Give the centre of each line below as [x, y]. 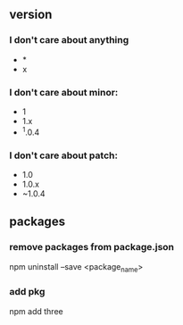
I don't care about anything [69, 40]
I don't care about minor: [64, 92]
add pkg [27, 292]
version [31, 15]
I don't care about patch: [64, 155]
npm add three [37, 311]
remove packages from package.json [92, 247]
